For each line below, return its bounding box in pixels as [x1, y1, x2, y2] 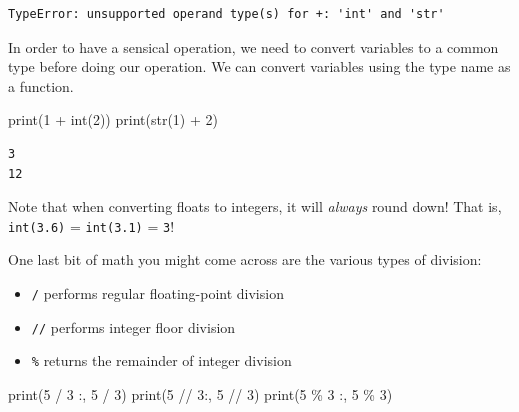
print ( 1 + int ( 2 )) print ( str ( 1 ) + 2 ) [8, 109, 218, 130]
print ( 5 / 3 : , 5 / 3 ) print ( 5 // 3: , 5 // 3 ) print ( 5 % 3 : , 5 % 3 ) [8, 383, 393, 404]
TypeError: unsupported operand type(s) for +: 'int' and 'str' [8, 7, 445, 21]
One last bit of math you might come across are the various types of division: [8, 249, 482, 270]
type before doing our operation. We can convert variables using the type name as [8, 56, 511, 77]
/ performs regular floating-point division [31, 283, 284, 303]
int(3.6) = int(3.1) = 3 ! [8, 215, 175, 236]
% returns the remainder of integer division [31, 350, 292, 371]
